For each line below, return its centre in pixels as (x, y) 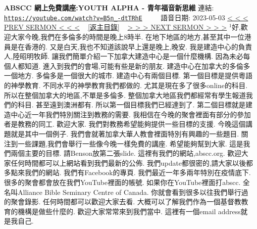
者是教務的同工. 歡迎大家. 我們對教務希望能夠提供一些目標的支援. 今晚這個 (125, 124)
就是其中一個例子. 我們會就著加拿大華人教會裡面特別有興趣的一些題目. (125, 133)
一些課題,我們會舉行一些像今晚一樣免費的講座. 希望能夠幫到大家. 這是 (130, 143)
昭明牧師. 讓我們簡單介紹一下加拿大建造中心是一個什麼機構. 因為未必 (131, 56)
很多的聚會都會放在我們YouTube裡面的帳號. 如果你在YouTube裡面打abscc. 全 (127, 182)
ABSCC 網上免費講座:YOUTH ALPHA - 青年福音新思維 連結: (109, 8)
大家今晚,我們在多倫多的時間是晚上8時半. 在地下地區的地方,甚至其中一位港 (131, 37)
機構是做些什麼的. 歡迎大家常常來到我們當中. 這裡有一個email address (129, 211)
